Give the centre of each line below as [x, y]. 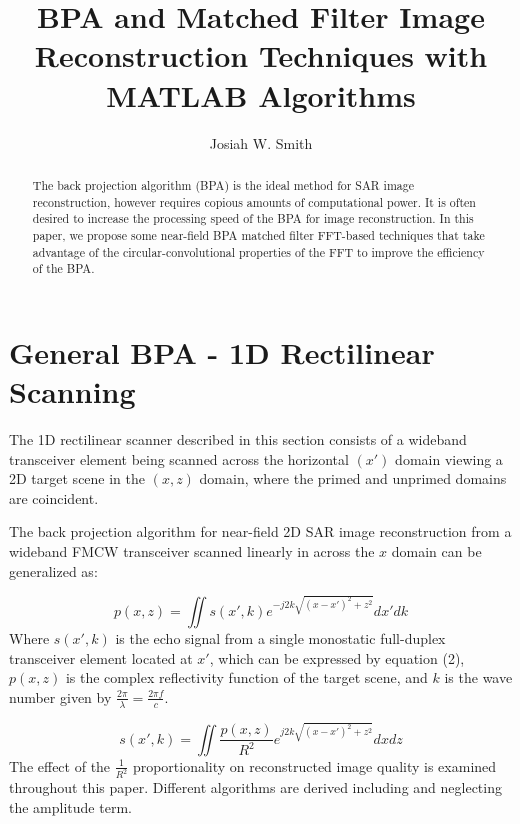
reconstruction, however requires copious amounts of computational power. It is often [254, 201]
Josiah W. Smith [261, 142]
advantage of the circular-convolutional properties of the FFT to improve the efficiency [258, 251]
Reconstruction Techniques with [261, 55]
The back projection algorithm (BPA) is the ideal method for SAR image [223, 184]
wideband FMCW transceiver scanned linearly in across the [192, 550]
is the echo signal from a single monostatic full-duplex [280, 638]
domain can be [436, 550]
